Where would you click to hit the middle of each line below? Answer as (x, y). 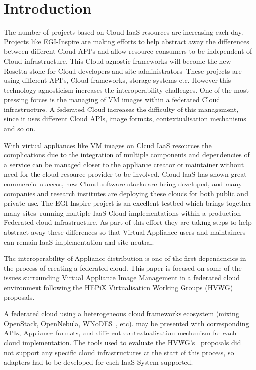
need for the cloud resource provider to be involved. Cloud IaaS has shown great (125, 174)
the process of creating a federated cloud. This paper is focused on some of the (123, 268)
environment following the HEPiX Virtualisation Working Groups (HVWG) (119, 287)
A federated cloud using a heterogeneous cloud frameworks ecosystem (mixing (122, 314)
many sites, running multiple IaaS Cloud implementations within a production (123, 212)
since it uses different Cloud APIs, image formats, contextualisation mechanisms (125, 119)
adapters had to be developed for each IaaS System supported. (99, 362)
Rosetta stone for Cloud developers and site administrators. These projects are (123, 70)
